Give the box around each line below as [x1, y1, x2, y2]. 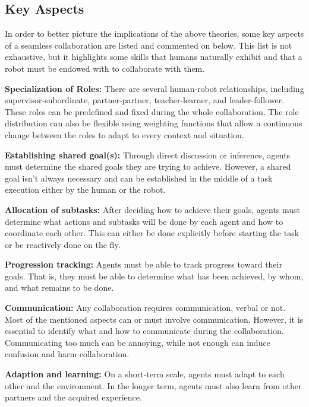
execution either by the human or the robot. [5, 183, 166, 196]
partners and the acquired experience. [5, 391, 142, 403]
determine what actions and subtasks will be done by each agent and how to [5, 215, 283, 227]
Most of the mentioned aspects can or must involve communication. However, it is [5, 313, 304, 325]
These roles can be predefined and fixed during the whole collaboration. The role [5, 105, 299, 117]
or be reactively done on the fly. [5, 238, 121, 250]
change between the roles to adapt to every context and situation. [5, 128, 244, 141]
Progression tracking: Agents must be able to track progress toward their [5, 258, 282, 271]
